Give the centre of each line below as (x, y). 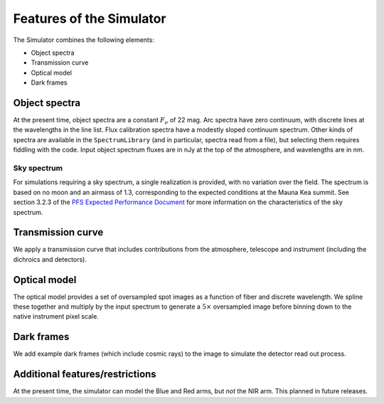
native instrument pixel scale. (56, 317)
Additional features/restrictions (85, 374)
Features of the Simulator (90, 18)
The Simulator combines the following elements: (84, 40)
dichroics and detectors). (50, 259)
